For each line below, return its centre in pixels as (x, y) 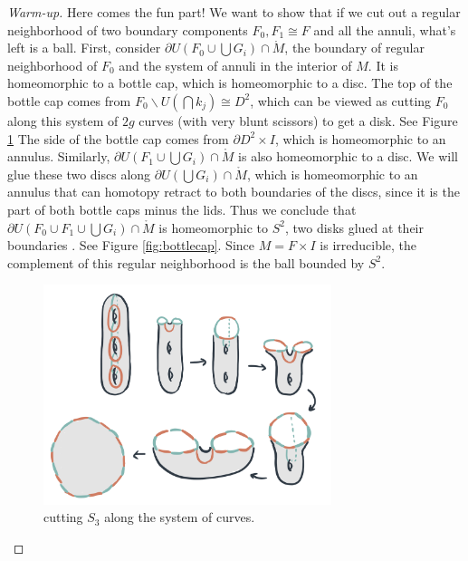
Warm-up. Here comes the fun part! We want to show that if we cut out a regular (234, 12)
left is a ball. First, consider (84, 48)
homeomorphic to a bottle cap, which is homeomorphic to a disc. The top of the (230, 83)
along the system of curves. (180, 517)
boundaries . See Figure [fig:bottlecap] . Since (131, 245)
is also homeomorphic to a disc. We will (348, 156)
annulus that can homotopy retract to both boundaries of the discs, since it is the (234, 192)
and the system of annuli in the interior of (235, 65)
